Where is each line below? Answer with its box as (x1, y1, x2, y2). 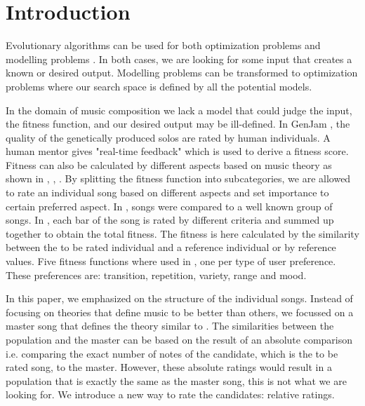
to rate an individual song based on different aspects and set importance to (6, 185, 329, 200)
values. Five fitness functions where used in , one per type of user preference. (6, 254, 336, 269)
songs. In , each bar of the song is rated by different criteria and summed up (6, 212, 334, 227)
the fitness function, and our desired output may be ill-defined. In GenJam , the (6, 116, 350, 131)
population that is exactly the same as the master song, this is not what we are (6, 373, 347, 388)
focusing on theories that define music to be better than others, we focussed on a (6, 304, 354, 319)
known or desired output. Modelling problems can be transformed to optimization (6, 65, 358, 80)
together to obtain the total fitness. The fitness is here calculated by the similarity (6, 226, 359, 241)
